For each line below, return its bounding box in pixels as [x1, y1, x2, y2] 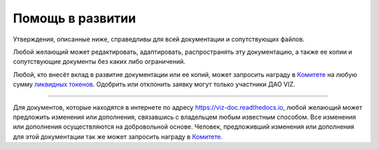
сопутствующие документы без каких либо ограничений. [13, 57, 185, 66]
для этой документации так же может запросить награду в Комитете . [13, 132, 223, 141]
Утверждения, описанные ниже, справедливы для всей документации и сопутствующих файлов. [13, 35, 304, 43]
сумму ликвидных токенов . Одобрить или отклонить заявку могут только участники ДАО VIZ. [13, 80, 295, 89]
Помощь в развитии [13, 10, 136, 26]
